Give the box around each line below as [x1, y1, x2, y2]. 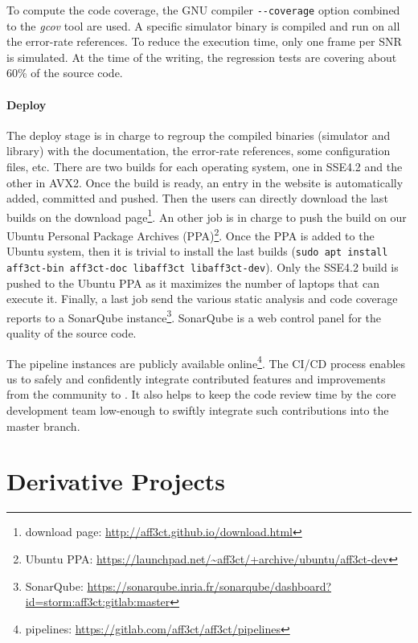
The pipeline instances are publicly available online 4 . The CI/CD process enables [6, 352, 406, 371]
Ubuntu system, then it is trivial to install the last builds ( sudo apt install [6, 243, 388, 260]
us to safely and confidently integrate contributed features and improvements [6, 370, 386, 387]
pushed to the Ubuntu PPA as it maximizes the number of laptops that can [6, 274, 379, 291]
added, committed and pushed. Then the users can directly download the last [6, 190, 388, 207]
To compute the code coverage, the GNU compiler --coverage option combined [6, 2, 400, 18]
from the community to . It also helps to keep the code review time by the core [6, 386, 396, 403]
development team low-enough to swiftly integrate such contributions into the [6, 402, 389, 419]
